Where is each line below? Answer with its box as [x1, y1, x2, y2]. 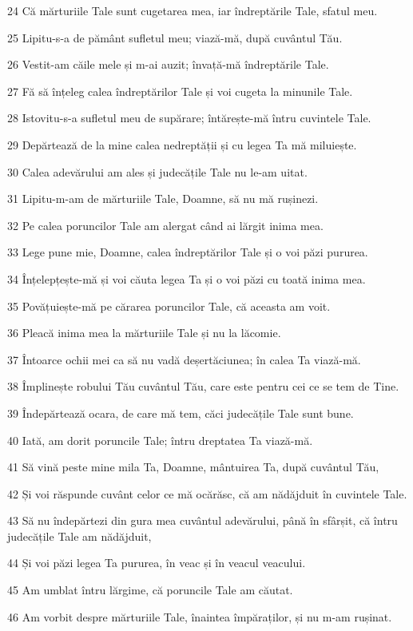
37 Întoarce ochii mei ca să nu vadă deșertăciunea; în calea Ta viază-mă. [7, 351, 361, 367]
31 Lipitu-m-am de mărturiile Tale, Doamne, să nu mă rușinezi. [7, 190, 319, 207]
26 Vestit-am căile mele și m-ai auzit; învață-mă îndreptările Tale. [7, 56, 329, 73]
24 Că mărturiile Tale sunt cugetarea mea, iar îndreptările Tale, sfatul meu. [7, 2, 378, 18]
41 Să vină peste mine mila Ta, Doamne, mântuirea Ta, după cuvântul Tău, [7, 458, 379, 475]
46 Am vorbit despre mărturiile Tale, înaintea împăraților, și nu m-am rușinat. [7, 608, 392, 625]
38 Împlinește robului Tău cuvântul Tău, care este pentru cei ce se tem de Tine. [7, 378, 399, 395]
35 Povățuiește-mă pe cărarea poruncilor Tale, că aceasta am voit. [7, 297, 331, 314]
